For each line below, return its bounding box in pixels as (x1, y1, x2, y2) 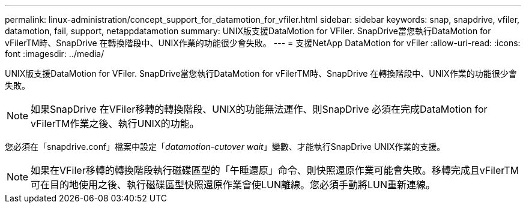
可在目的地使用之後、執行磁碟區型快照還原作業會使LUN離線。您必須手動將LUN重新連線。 (31, 179, 436, 191)
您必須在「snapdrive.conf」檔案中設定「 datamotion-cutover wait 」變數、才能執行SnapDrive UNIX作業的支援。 (5, 141, 446, 152)
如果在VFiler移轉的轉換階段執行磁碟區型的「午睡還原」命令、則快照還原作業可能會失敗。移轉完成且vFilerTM (31, 164, 519, 176)
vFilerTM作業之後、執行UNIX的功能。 (31, 117, 199, 129)
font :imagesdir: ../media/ (5, 49, 104, 59)
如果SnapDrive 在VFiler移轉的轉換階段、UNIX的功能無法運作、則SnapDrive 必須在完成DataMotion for (31, 103, 488, 115)
